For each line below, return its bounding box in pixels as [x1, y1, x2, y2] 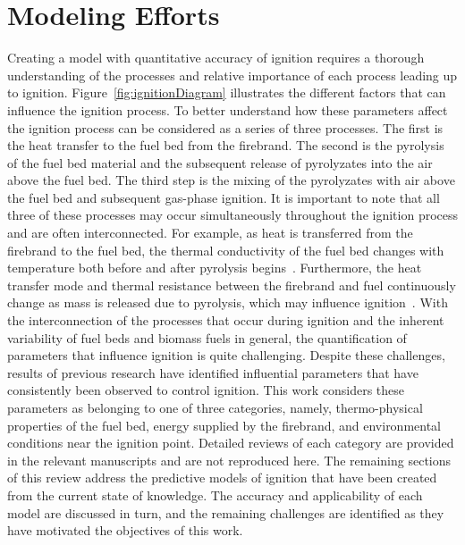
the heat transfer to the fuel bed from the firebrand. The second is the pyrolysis [7, 136, 444, 155]
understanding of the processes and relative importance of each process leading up [7, 65, 458, 84]
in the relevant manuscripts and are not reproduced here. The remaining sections [7, 450, 452, 469]
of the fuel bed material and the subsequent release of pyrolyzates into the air [7, 153, 433, 172]
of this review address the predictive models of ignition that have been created [7, 468, 437, 487]
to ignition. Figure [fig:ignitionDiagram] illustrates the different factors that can [7, 83, 446, 102]
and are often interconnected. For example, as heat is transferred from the [7, 223, 413, 242]
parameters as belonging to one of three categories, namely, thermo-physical [7, 398, 423, 416]
